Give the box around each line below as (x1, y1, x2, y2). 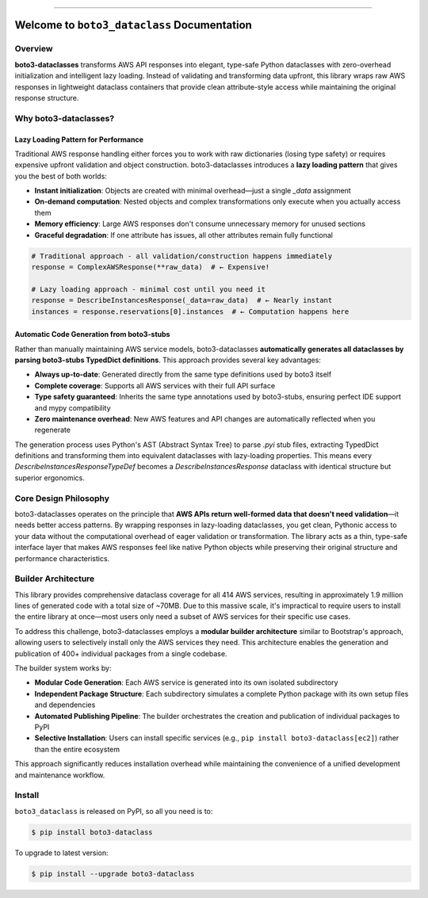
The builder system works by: (14, 663, 112, 673)
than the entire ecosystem (34, 744, 120, 754)
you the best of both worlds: (14, 171, 107, 181)
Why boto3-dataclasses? (14, 113, 115, 124)
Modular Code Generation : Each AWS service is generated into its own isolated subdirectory (34, 678, 338, 687)
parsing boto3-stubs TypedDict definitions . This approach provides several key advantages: (14, 355, 321, 365)
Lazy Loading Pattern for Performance (14, 135, 144, 144)
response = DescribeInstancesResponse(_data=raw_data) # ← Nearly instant (31, 296, 333, 305)
